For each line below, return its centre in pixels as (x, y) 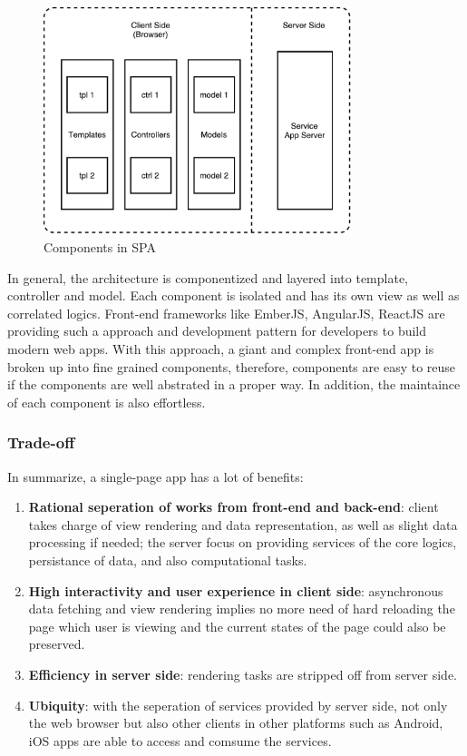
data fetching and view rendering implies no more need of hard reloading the (242, 609)
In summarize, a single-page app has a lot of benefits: (156, 476)
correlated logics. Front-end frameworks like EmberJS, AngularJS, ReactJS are (226, 313)
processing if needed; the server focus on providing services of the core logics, (243, 542)
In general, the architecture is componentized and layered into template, (208, 277)
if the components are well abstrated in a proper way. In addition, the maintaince (234, 384)
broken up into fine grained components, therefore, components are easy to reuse (232, 366)
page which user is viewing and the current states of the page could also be (237, 626)
